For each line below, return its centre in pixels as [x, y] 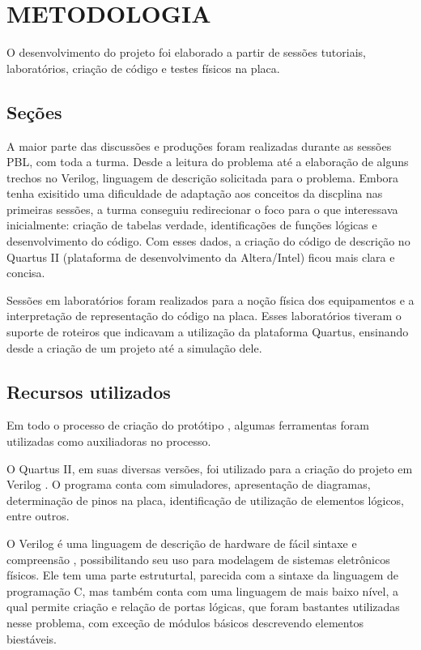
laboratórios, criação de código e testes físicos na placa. [143, 68]
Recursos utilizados [89, 391]
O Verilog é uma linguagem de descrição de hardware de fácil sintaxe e [182, 543]
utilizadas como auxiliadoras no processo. [109, 441]
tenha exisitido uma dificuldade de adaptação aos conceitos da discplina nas [195, 193]
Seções [34, 111]
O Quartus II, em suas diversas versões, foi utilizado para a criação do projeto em [210, 468]
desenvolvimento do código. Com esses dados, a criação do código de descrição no [208, 241]
